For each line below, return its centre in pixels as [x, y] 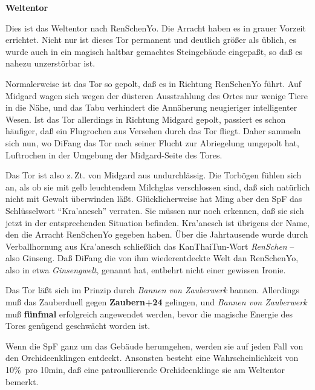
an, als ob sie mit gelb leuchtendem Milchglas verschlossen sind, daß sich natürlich [158, 187]
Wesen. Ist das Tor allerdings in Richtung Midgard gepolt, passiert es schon [146, 119]
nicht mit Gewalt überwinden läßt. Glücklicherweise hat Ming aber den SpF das [154, 199]
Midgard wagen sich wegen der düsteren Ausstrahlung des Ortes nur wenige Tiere [157, 95]
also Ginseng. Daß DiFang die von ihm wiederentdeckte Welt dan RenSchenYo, [152, 258]
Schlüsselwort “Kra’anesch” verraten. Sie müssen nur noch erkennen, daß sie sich [155, 210]
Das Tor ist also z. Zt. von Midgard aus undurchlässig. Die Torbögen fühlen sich [154, 175]
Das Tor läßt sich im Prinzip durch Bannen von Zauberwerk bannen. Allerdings [152, 290]
